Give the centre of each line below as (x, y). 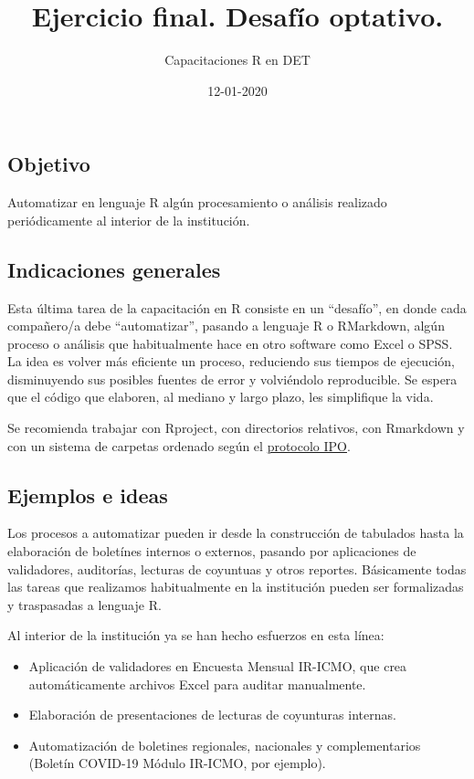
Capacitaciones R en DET (237, 60)
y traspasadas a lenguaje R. (84, 604)
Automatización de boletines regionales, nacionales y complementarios (225, 745)
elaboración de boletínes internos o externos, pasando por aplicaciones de (212, 551)
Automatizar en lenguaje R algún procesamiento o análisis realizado (197, 202)
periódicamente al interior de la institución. (129, 220)
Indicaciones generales (114, 269)
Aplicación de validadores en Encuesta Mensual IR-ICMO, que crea (218, 666)
